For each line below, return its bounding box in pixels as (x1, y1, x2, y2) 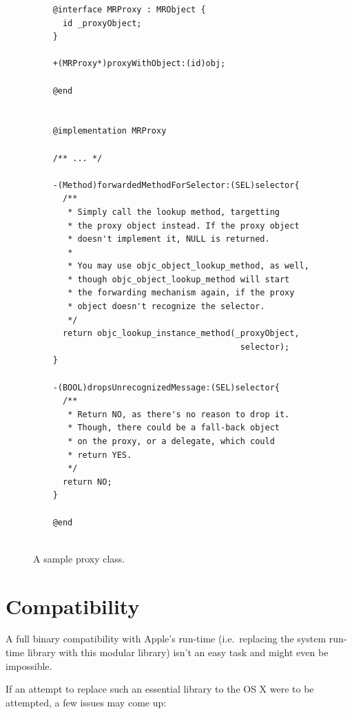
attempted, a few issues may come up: (6, 695, 167, 709)
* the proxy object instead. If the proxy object (68, 220, 300, 231)
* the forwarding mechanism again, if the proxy (68, 288, 295, 298)
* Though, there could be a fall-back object (68, 423, 280, 433)
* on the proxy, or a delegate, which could (68, 437, 275, 446)
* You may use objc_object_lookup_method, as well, (68, 261, 309, 271)
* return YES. (68, 450, 132, 460)
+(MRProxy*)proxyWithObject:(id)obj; (52, 59, 226, 69)
